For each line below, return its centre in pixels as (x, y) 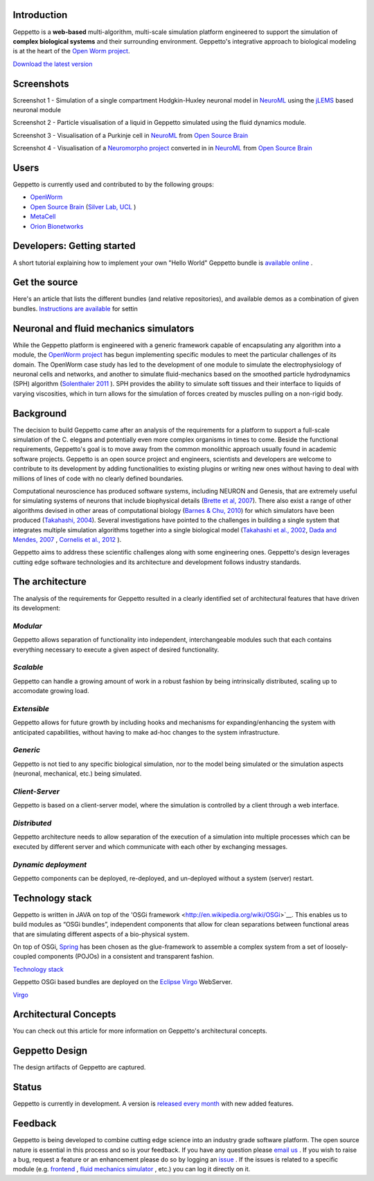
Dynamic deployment (50, 864)
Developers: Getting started (74, 246)
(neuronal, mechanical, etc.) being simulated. (77, 773)
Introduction (40, 15)
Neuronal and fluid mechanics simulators (104, 328)
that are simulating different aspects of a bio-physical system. (101, 934)
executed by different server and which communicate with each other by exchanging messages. (150, 846)
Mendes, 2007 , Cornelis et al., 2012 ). (67, 539)
